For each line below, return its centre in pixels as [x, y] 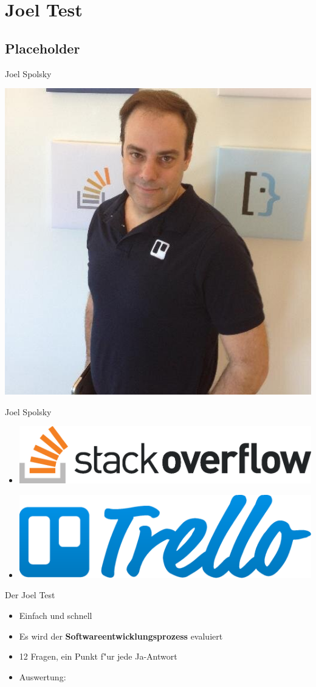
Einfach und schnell [56, 615]
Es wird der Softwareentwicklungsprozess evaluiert [121, 636]
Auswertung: [43, 676]
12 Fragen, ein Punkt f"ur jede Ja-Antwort [98, 656]
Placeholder [43, 48]
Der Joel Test [30, 595]
